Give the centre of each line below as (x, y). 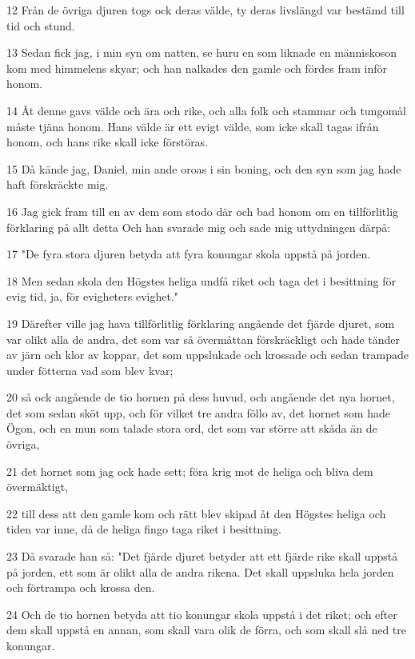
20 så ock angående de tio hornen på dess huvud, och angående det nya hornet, (201, 397)
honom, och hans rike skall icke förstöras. (108, 142)
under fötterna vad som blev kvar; (90, 370)
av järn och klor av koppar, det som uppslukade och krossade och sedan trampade (208, 355)
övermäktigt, (38, 487)
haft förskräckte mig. (58, 184)
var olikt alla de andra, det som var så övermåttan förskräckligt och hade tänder (204, 339)
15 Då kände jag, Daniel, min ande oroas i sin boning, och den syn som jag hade (204, 168)
